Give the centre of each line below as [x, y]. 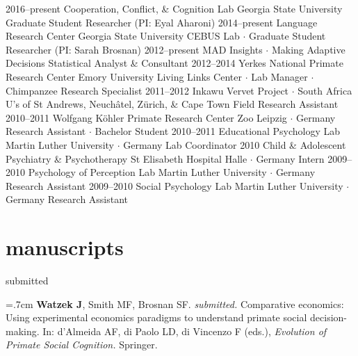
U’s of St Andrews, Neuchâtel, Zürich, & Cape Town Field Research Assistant [172, 104]
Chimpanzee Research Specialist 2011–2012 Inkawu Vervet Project [147, 90]
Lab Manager [279, 76]
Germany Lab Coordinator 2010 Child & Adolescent [235, 144]
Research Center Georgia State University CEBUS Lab [123, 36]
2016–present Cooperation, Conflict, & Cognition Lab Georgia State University [174, 8]
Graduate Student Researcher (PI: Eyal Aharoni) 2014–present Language [162, 22]
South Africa [325, 90]
